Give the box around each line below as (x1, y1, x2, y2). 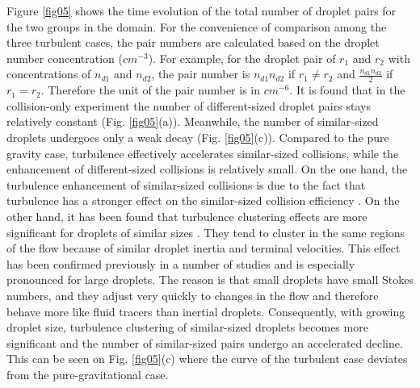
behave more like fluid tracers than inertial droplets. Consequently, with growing (6, 302, 405, 319)
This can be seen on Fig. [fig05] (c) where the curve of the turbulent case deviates (6, 350, 408, 367)
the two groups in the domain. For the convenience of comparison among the (6, 18, 387, 35)
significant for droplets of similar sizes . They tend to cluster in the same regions (6, 223, 405, 240)
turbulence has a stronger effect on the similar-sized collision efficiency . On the (6, 192, 400, 209)
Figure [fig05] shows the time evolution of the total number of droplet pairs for (6, 2, 397, 19)
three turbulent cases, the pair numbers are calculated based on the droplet (6, 34, 380, 51)
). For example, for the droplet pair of (148, 49, 336, 66)
